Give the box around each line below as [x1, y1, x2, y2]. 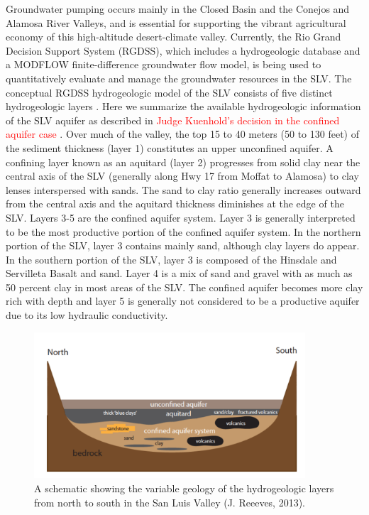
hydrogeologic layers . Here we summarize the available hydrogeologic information [6, 99, 361, 114]
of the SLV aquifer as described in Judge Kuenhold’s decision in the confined [6, 112, 340, 127]
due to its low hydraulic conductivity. [6, 308, 168, 322]
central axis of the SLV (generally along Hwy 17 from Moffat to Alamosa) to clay [6, 168, 359, 183]
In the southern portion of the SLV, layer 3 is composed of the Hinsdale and [6, 251, 337, 266]
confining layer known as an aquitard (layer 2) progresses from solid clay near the [6, 154, 360, 169]
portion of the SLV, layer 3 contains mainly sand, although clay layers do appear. [6, 238, 360, 253]
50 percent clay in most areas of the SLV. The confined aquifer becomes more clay [6, 279, 363, 294]
